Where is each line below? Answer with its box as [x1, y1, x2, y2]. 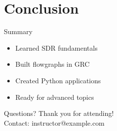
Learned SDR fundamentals [15, 42, 98, 53]
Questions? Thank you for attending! [4, 108, 114, 118]
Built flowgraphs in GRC [15, 59, 90, 69]
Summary [4, 26, 33, 37]
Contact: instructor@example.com [4, 117, 105, 128]
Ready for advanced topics [15, 92, 94, 102]
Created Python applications [15, 75, 101, 85]
